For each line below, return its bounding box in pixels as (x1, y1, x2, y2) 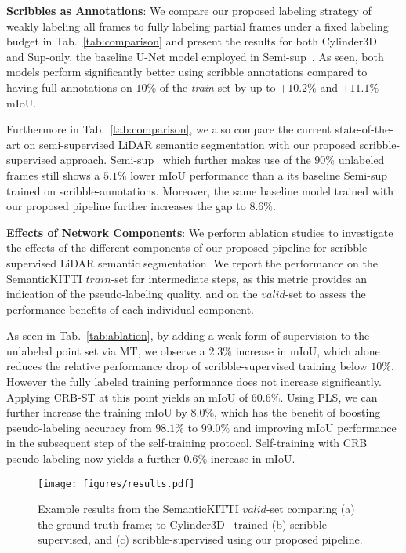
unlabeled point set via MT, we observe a (6, 342, 205, 358)
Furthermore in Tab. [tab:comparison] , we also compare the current (6, 121, 332, 137)
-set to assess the (285, 286, 366, 302)
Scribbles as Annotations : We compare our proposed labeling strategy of (6, 2, 372, 18)
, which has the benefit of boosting (214, 404, 381, 420)
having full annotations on (6, 78, 132, 95)
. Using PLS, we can (280, 388, 378, 405)
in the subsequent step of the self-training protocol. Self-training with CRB (6, 435, 368, 451)
